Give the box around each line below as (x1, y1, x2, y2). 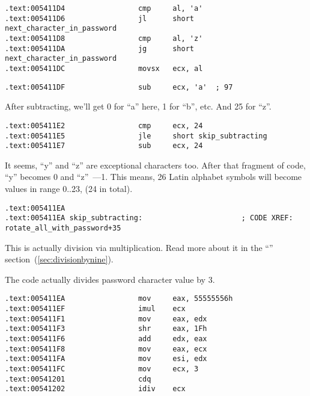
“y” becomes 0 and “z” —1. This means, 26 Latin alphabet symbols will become (5, 170, 302, 183)
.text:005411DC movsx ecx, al (5, 64, 203, 73)
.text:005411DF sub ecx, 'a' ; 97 (5, 82, 233, 91)
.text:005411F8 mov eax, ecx (5, 344, 207, 353)
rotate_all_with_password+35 (5, 223, 121, 232)
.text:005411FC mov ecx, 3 (5, 364, 199, 373)
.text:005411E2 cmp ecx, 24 (5, 121, 203, 130)
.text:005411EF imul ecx (5, 305, 186, 313)
